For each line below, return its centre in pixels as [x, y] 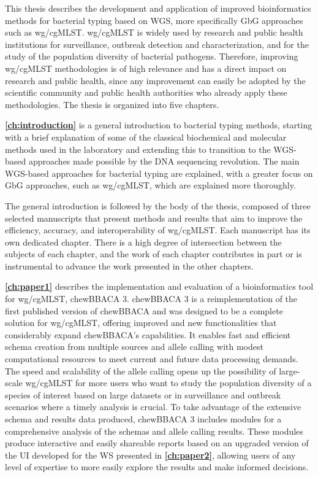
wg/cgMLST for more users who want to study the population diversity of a [168, 383]
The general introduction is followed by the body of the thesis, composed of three [158, 205]
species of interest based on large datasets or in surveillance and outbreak [143, 394]
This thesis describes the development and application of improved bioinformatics [158, 8]
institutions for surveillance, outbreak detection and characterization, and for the [157, 44]
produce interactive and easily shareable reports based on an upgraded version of [157, 443]
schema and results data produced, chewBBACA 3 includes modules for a [143, 419]
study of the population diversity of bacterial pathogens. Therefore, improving [152, 56]
